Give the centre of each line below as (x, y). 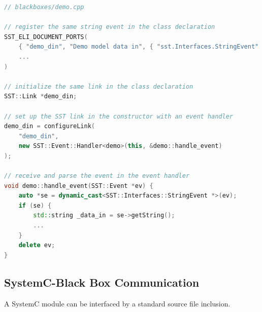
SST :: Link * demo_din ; (41, 96)
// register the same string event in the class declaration (110, 27)
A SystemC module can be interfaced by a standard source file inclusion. (117, 303)
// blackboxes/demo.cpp (44, 7)
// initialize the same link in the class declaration (99, 86)
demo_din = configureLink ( (50, 126)
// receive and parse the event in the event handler (97, 176)
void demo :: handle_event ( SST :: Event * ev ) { (79, 186)
